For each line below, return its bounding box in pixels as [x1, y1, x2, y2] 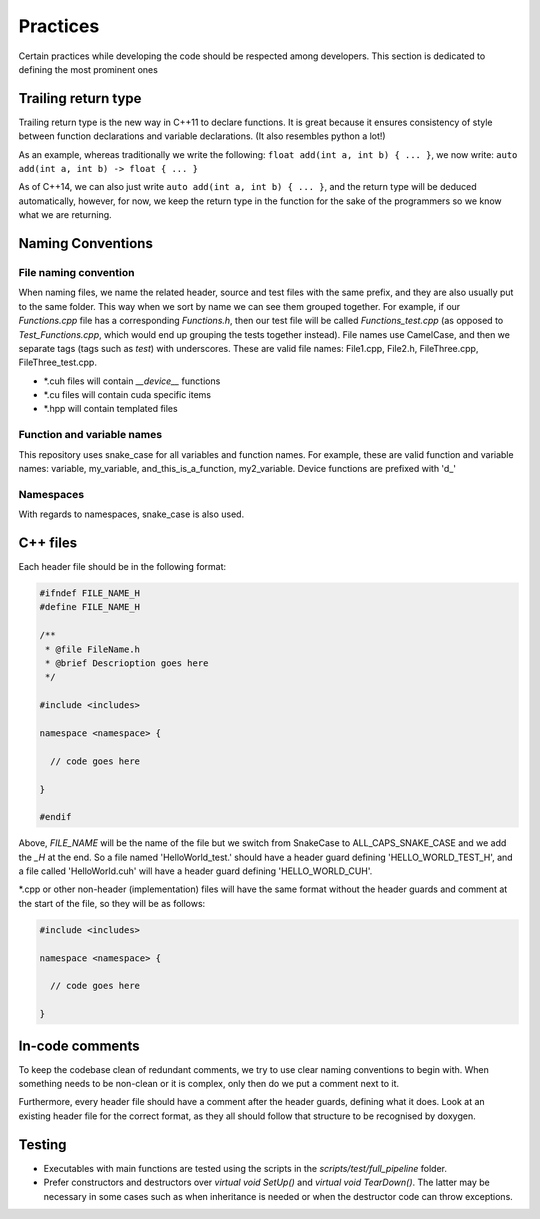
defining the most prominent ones [18, 63, 159, 75]
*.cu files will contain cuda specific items [43, 389, 212, 401]
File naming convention [18, 265, 135, 279]
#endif [39, 811, 72, 823]
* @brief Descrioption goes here [45, 657, 209, 669]
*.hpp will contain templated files [43, 403, 179, 415]
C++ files [18, 534, 78, 551]
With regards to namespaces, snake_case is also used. [18, 508, 245, 520]
